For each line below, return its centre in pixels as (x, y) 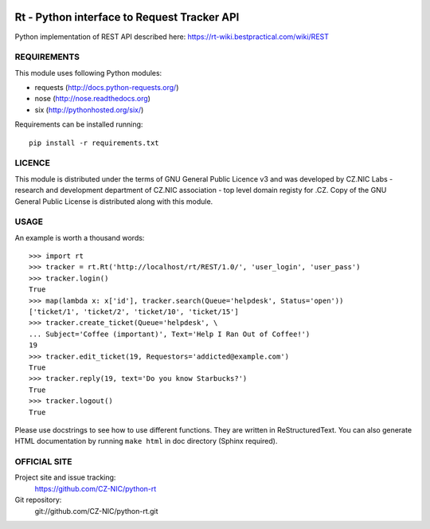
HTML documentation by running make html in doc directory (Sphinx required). (146, 441)
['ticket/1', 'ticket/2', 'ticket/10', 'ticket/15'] (134, 312)
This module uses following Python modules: (88, 72)
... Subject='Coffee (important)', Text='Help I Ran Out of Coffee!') (170, 334)
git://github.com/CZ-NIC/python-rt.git (96, 511)
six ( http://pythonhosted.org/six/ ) (89, 110)
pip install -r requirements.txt (94, 143)
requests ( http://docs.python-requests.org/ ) (107, 88)
